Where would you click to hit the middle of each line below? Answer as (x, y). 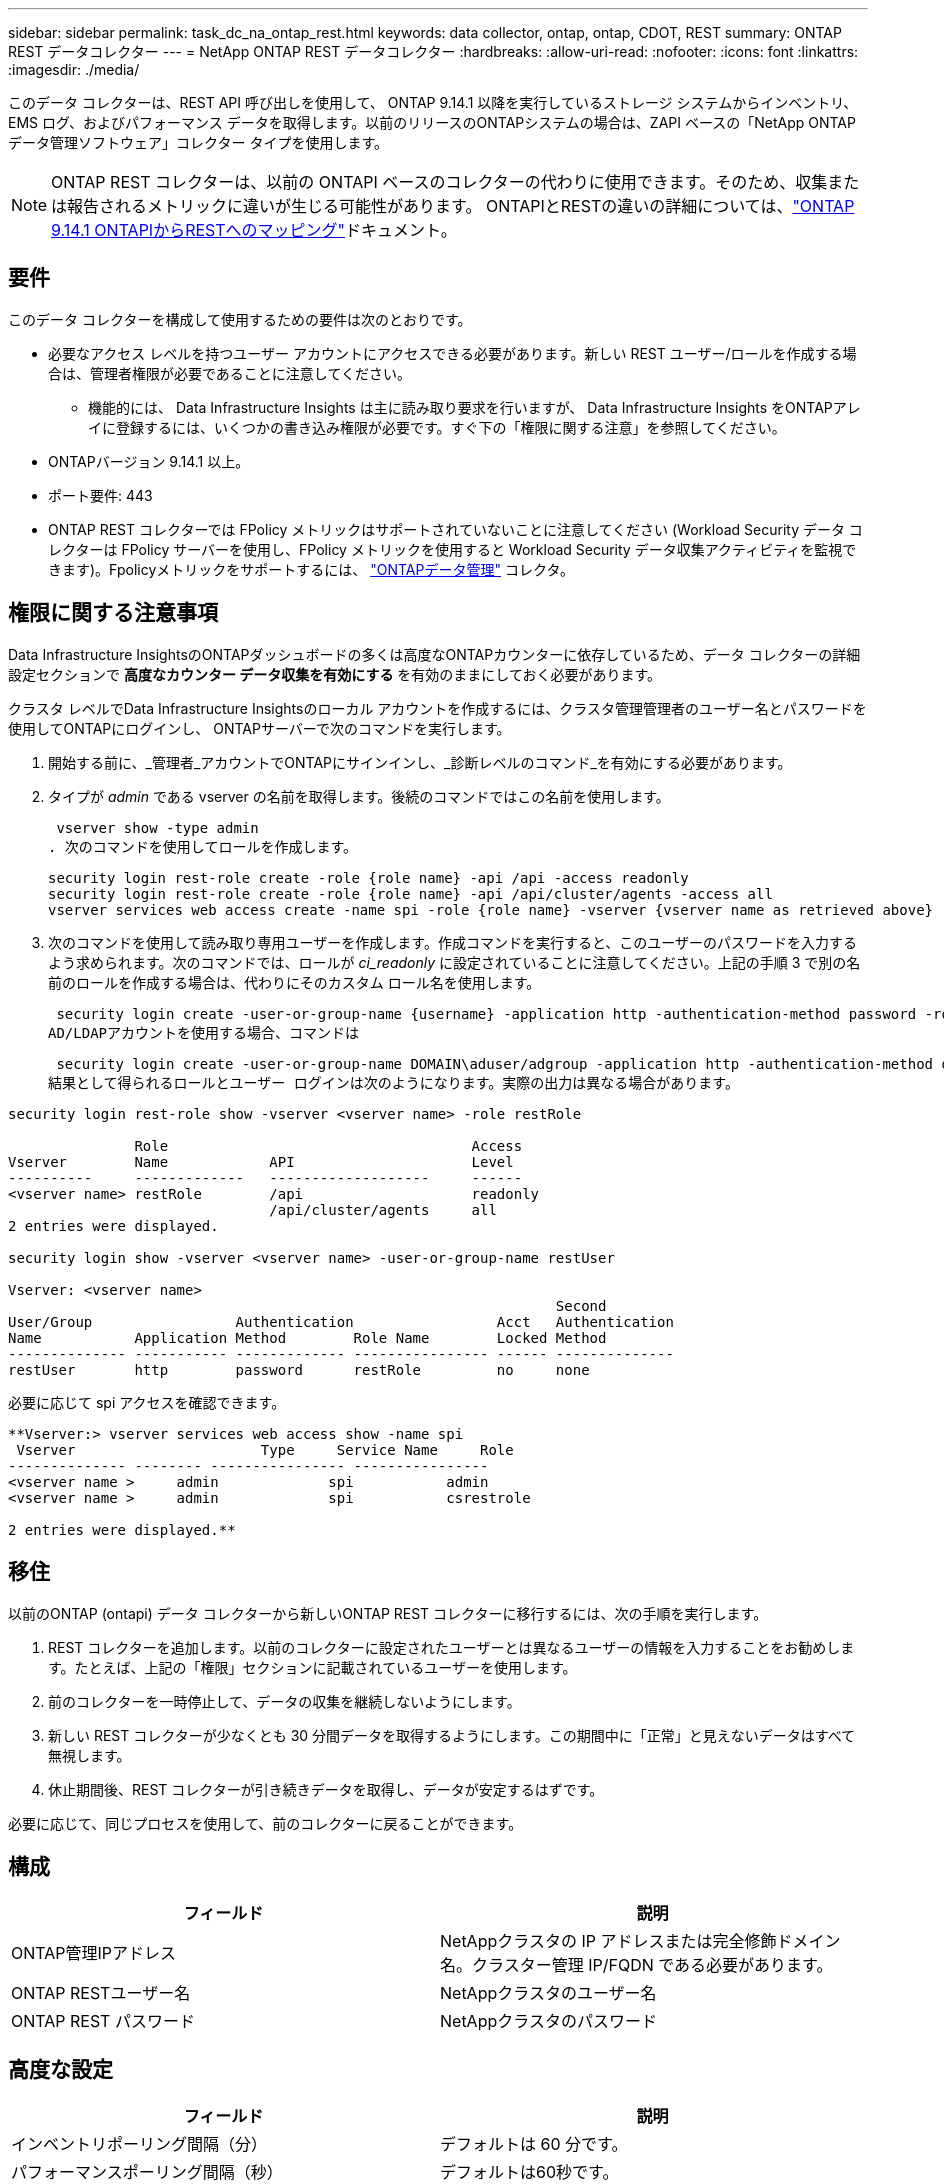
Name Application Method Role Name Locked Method (307, 1337)
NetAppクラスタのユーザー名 (548, 1993)
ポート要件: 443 (100, 495)
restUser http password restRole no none (299, 1369)
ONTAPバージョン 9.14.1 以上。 (149, 461)
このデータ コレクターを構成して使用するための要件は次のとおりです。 (240, 319)
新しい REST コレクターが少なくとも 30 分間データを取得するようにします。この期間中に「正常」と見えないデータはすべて (452, 1735)
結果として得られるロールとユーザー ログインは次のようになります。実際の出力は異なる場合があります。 (393, 1082)
